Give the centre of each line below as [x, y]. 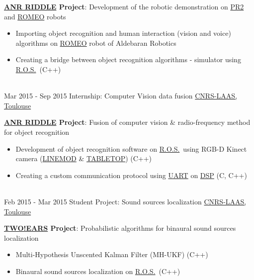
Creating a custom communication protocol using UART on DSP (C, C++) [131, 175]
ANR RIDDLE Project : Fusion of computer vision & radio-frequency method [127, 122]
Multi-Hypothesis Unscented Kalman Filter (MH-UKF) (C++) [112, 254]
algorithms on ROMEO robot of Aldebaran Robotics [96, 43]
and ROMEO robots [35, 16]
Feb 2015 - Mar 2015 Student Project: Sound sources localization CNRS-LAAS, [125, 201]
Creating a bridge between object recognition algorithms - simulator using [128, 59]
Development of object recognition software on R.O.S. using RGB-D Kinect [131, 148]
